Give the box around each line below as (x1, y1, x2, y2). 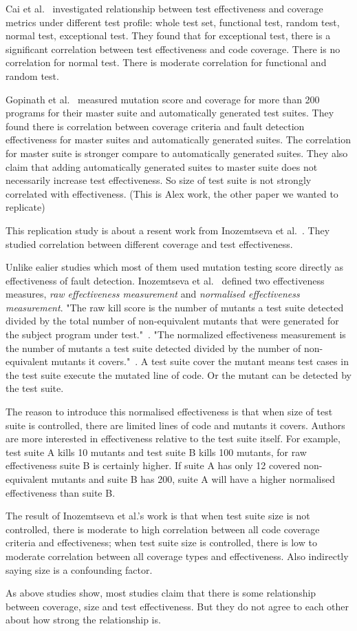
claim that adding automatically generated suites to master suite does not (6, 159, 318, 174)
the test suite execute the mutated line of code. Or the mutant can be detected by (6, 367, 351, 382)
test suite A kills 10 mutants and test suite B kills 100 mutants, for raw (6, 444, 307, 459)
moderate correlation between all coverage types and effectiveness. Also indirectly (6, 548, 349, 563)
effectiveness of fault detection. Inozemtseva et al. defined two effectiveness (6, 273, 325, 287)
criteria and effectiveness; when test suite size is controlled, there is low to (6, 535, 317, 550)
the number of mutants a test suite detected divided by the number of (6, 340, 301, 355)
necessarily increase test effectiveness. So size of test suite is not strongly (6, 173, 312, 187)
